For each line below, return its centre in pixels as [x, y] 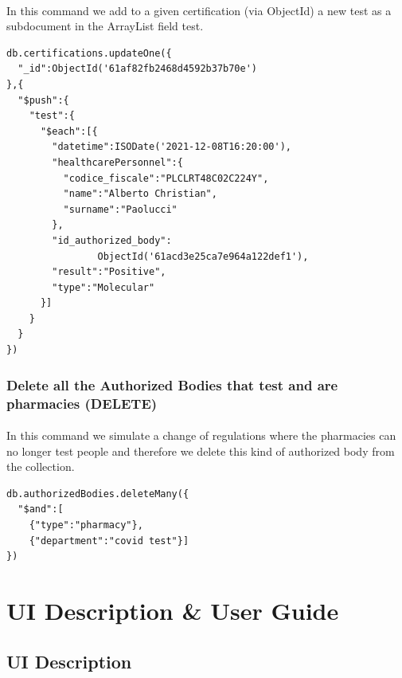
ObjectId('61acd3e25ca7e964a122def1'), [203, 256]
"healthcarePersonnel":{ [117, 162]
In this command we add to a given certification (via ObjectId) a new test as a [199, 10]
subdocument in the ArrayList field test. [105, 26]
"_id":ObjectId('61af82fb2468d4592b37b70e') [137, 69]
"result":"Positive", [109, 272]
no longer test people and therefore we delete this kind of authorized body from [201, 451]
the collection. [41, 466]
